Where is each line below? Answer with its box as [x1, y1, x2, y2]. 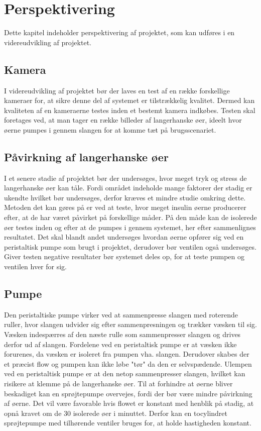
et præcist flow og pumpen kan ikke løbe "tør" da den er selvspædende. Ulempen [4, 358, 252, 369]
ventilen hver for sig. [4, 261, 67, 272]
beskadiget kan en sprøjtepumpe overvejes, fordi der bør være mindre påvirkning [4, 388, 252, 398]
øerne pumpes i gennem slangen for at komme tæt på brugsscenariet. [4, 124, 216, 135]
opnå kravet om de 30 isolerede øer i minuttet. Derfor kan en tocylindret [4, 407, 228, 418]
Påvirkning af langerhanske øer [4, 149, 169, 164]
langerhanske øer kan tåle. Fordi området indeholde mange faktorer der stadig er [4, 182, 252, 193]
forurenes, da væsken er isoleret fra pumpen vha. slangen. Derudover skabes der [4, 349, 249, 359]
